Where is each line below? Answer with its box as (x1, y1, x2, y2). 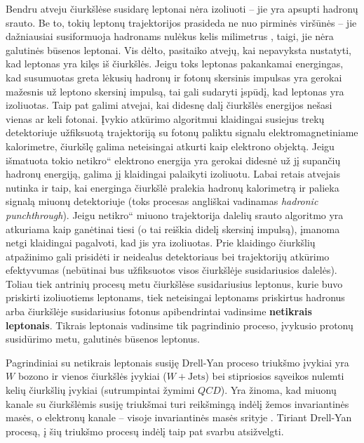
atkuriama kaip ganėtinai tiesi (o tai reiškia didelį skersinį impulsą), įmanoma (6, 221, 340, 236)
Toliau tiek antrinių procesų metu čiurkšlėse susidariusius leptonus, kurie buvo (6, 276, 343, 291)
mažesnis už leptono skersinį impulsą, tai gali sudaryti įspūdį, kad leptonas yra (6, 84, 344, 98)
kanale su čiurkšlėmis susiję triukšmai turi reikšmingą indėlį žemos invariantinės (6, 396, 349, 411)
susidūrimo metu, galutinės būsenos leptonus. (6, 331, 201, 346)
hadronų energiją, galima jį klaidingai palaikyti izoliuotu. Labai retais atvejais (6, 166, 340, 181)
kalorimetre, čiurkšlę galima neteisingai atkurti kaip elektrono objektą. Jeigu (6, 138, 335, 153)
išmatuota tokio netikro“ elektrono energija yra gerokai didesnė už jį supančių (6, 152, 341, 167)
